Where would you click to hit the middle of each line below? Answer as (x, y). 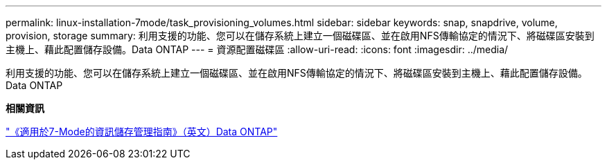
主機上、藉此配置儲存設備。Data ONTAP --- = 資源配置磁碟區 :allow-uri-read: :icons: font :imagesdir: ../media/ (257, 49)
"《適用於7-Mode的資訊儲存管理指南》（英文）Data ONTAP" (142, 132)
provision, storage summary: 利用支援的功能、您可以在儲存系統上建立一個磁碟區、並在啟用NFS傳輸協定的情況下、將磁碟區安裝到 (300, 36)
